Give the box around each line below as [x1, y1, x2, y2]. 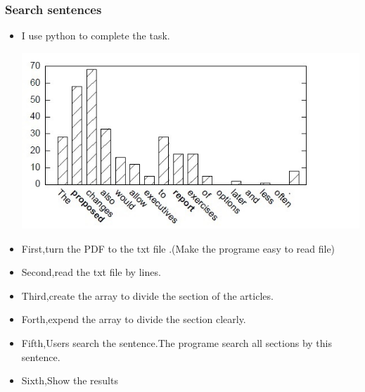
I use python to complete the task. [21, 28, 170, 43]
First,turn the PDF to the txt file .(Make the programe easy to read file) [21, 241, 335, 255]
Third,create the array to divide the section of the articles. [21, 288, 274, 303]
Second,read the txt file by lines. [21, 265, 161, 279]
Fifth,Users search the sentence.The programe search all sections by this [21, 335, 332, 350]
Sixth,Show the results [21, 373, 118, 388]
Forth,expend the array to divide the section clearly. [21, 312, 246, 327]
